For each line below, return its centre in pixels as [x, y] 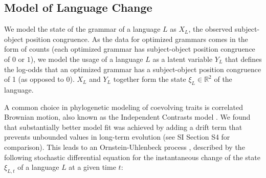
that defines [243, 59]
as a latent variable [183, 59]
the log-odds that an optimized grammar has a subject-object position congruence [133, 69]
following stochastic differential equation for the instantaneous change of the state [132, 157]
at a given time [92, 167]
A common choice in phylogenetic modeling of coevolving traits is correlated [124, 107]
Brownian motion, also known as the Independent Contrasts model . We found [127, 117]
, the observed [210, 29]
